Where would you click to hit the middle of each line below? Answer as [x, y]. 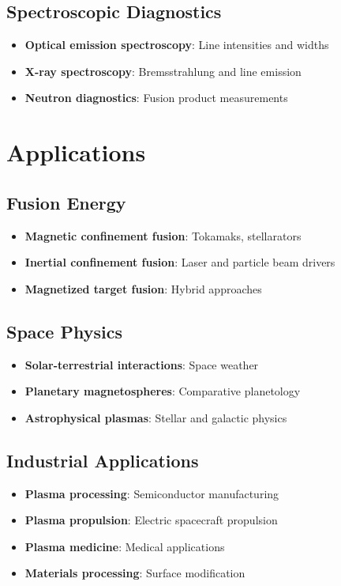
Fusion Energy [66, 202]
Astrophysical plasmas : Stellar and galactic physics [156, 417]
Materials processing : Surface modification [135, 573]
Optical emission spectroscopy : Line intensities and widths [177, 45]
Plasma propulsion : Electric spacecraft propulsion [151, 520]
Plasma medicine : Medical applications [125, 546]
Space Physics [64, 331]
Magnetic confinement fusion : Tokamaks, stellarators [163, 235]
